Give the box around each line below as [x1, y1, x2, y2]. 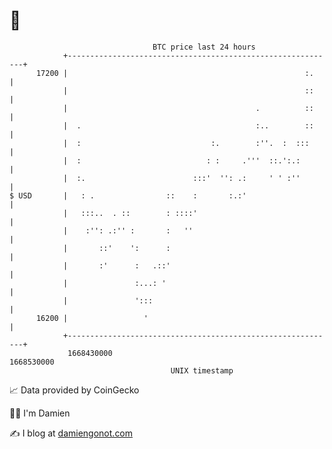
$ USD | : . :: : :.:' [9, 190, 247, 201]
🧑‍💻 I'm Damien [9, 407, 71, 419]
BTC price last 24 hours [152, 42, 256, 52]
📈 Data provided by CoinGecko [9, 384, 140, 396]
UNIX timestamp [170, 365, 234, 376]
